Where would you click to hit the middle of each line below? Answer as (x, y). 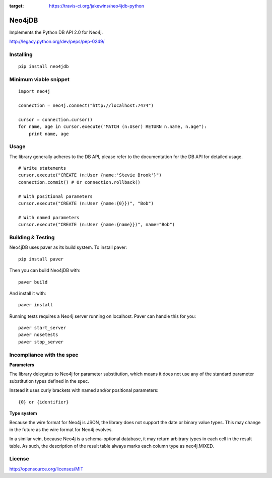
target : (17, 6)
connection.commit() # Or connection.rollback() (79, 182)
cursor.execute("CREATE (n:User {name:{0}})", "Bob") (86, 203)
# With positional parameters (56, 196)
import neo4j (34, 91)
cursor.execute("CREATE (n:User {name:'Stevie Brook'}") (90, 175)
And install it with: (28, 293)
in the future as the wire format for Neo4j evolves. (61, 429)
